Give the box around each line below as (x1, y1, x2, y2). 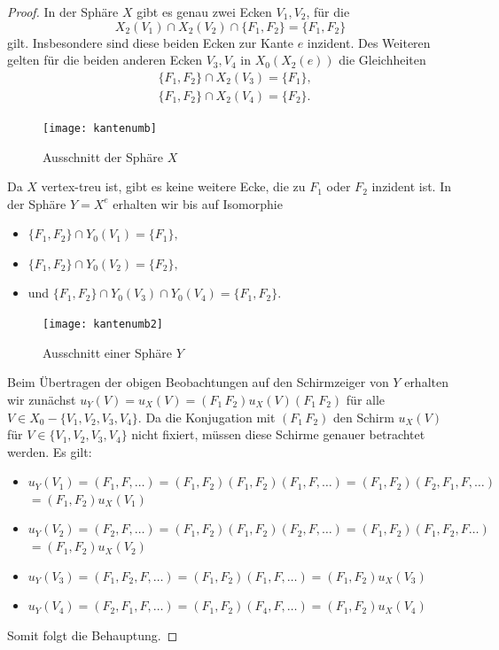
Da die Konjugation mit (145, 407, 276, 426)
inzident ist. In (371, 177, 452, 196)
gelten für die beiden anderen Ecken (7, 50, 203, 69)
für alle (346, 390, 386, 408)
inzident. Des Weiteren (307, 33, 431, 51)
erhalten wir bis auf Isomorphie (113, 194, 283, 213)
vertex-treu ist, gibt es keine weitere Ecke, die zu (41, 177, 306, 196)
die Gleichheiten (339, 50, 426, 69)
